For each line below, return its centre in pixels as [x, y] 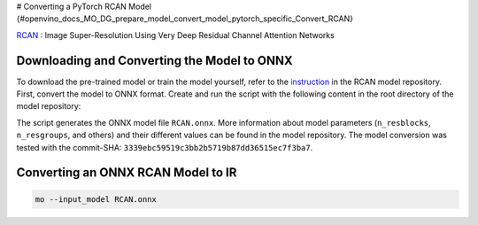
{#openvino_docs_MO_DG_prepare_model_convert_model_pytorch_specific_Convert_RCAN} [185, 19]
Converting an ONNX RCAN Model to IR [127, 173]
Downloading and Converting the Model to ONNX [155, 61]
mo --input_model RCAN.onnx [96, 199]
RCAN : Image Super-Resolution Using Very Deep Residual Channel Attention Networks [176, 35]
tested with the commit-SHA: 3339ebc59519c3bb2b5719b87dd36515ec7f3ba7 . [165, 147]
